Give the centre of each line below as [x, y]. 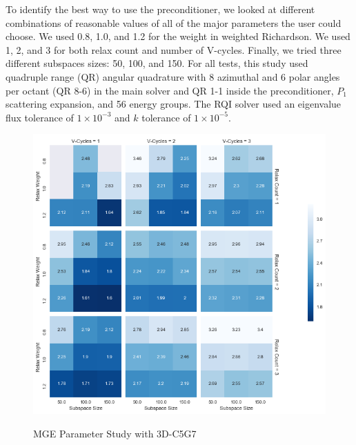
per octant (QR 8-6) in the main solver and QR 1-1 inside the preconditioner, [170, 90]
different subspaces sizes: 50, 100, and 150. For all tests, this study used [157, 63]
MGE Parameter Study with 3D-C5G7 [115, 433]
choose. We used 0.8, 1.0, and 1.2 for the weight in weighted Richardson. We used [178, 36]
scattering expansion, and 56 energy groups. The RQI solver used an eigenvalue [174, 104]
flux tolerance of [40, 117]
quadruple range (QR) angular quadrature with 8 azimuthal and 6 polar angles [173, 76]
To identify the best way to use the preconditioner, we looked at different [160, 9]
